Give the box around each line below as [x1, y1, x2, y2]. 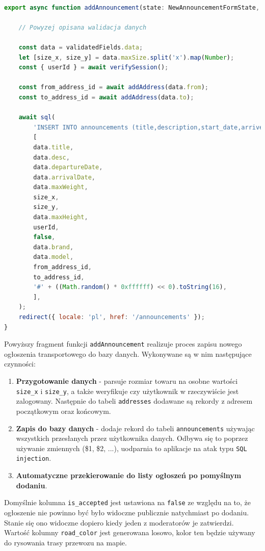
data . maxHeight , [33, 214, 88, 221]
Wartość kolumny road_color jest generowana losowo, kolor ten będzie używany [4, 527, 255, 538]
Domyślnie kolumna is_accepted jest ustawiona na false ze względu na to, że [4, 497, 251, 508]
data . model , [33, 253, 74, 261]
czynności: [4, 358, 36, 369]
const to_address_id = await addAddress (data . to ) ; [18, 93, 194, 101]
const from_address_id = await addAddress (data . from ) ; [18, 84, 208, 91]
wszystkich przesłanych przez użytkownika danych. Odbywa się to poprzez [16, 433, 248, 443]
